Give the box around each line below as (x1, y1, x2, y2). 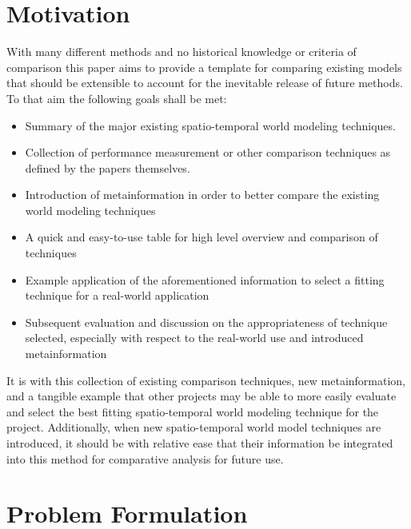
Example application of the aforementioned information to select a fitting (25, 271, 385, 288)
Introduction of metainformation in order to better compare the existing (25, 186, 380, 203)
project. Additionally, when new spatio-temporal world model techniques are (6, 419, 381, 436)
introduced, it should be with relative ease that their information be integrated (6, 435, 393, 451)
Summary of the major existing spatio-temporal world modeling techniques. (25, 117, 396, 133)
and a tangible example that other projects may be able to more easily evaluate (6, 388, 397, 404)
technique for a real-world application (25, 287, 209, 304)
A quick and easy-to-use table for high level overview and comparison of (25, 229, 378, 245)
